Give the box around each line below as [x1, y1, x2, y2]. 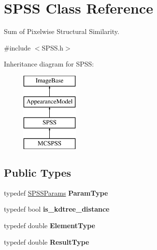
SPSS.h [42, 42, 64, 52]
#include [4, 42, 31, 52]
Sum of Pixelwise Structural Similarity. [4, 26, 119, 36]
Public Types [4, 165, 71, 180]
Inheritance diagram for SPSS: [4, 59, 94, 69]
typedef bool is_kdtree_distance [4, 204, 110, 214]
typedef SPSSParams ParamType [4, 187, 108, 198]
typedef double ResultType [4, 236, 89, 247]
